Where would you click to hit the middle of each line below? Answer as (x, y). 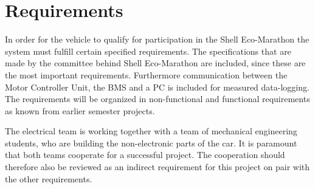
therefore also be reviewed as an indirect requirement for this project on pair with (157, 167)
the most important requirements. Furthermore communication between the (146, 74)
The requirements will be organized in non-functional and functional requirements (157, 99)
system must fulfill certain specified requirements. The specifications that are (148, 51)
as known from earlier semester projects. (80, 110)
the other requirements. (49, 178)
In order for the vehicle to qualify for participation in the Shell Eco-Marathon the (157, 39)
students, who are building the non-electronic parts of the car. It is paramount (151, 143)
